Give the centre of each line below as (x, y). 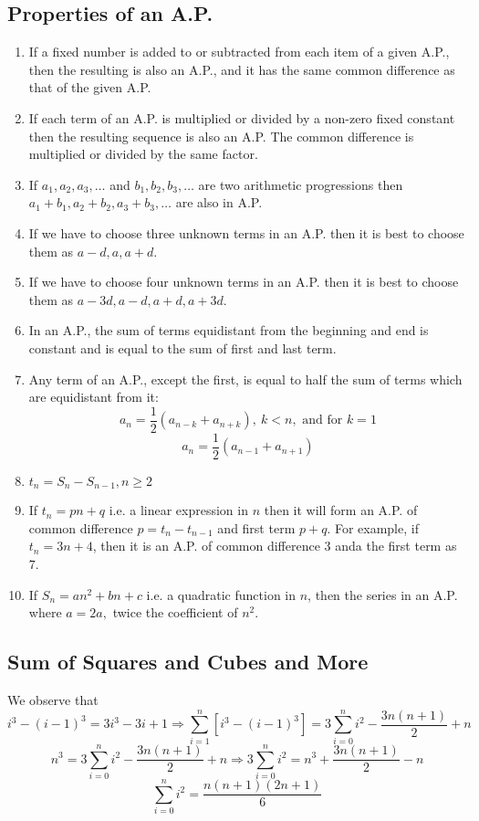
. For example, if (373, 527)
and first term (256, 527)
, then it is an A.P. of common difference (206, 546)
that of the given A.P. (90, 87)
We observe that (53, 700)
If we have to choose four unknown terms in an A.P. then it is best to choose (244, 282)
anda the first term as (396, 546)
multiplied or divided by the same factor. (143, 154)
